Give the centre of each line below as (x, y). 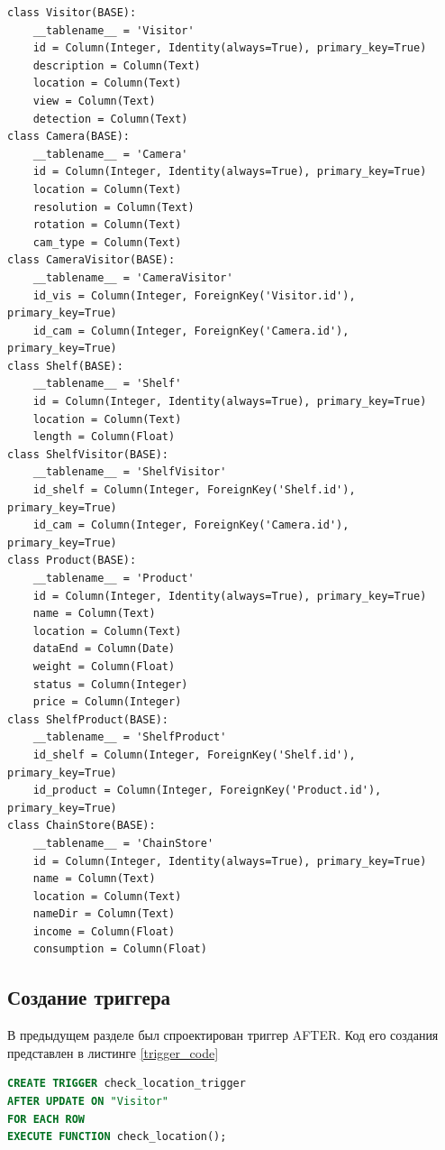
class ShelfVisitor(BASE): (88, 454)
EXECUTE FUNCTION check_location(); (117, 1137)
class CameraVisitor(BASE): (91, 260)
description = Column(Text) (117, 65)
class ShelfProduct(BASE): (88, 719)
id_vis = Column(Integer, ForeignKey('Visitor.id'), (194, 295)
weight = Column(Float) (104, 666)
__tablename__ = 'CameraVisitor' (133, 277)
